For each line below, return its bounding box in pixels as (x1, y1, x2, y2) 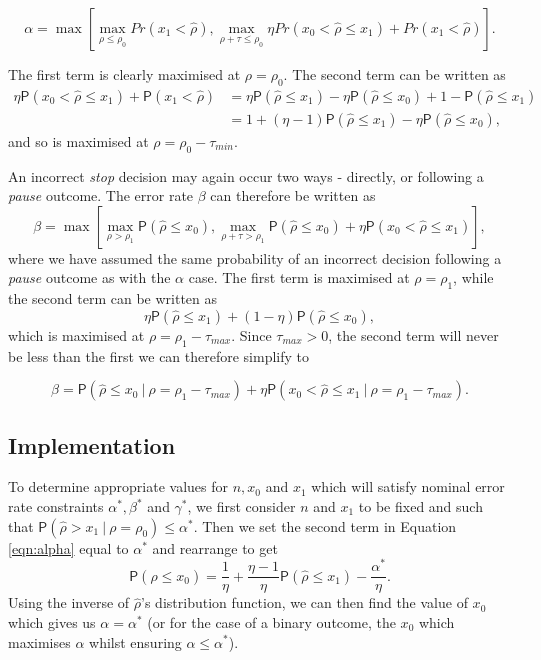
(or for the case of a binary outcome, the (147, 611, 396, 632)
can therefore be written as (210, 185, 376, 206)
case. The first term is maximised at (188, 267, 410, 288)
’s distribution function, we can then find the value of (141, 592, 468, 613)
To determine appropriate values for (8, 476, 228, 497)
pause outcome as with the (8, 267, 171, 288)
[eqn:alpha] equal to (8, 537, 129, 558)
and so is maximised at (8, 130, 149, 151)
